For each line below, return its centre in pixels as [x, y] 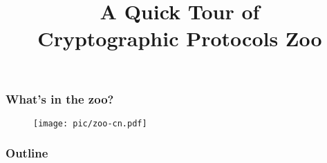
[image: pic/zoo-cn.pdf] [90, 123]
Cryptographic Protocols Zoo [180, 38]
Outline [27, 153]
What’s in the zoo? [60, 98]
